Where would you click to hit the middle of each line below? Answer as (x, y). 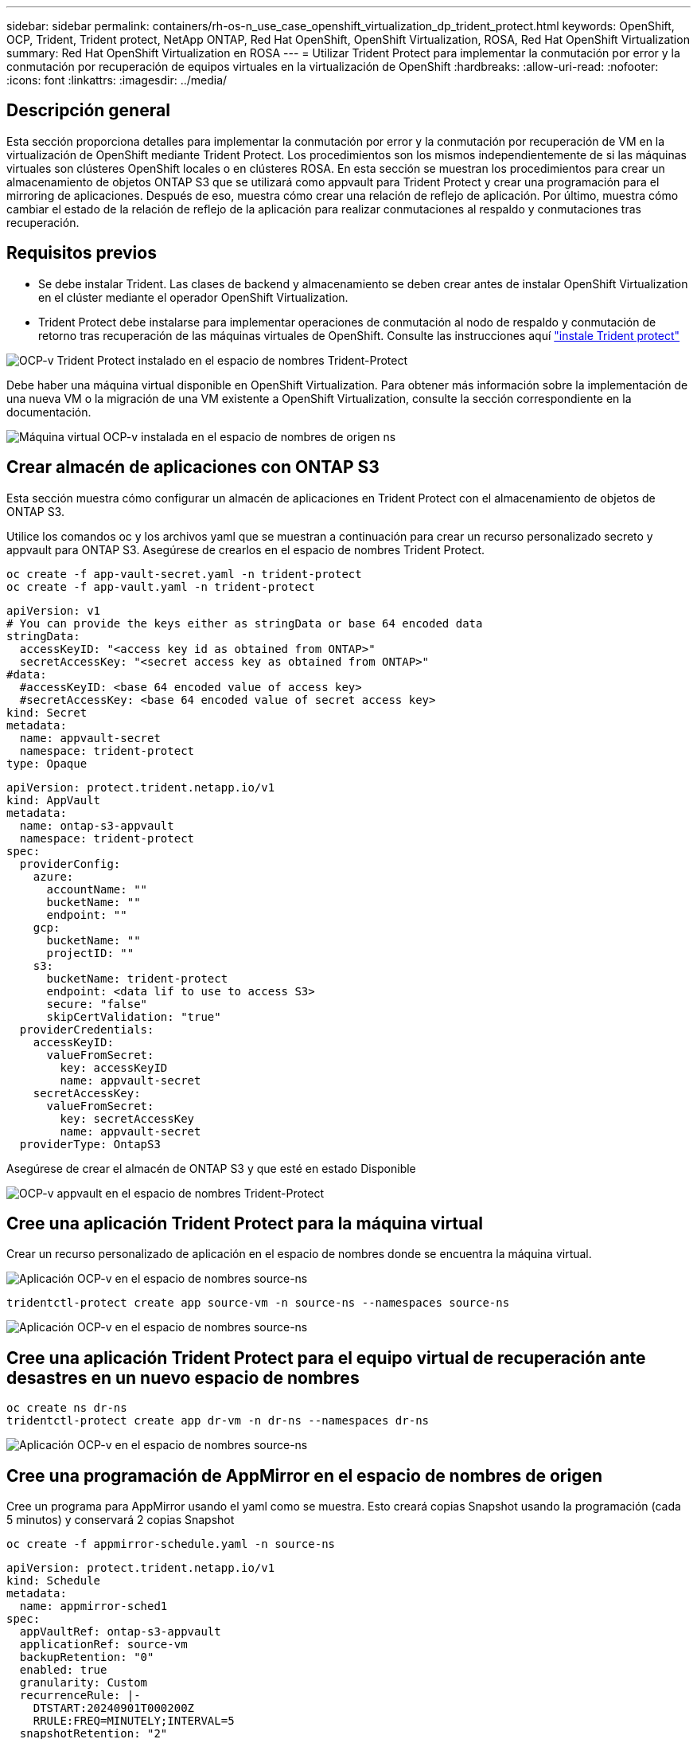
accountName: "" (97, 889)
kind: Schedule (54, 1581)
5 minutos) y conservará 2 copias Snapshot (121, 1520)
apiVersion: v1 (54, 610)
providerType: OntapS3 (90, 1144)
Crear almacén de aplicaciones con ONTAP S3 (193, 467)
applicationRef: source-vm (103, 1645)
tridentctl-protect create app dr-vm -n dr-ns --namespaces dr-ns (218, 1421)
